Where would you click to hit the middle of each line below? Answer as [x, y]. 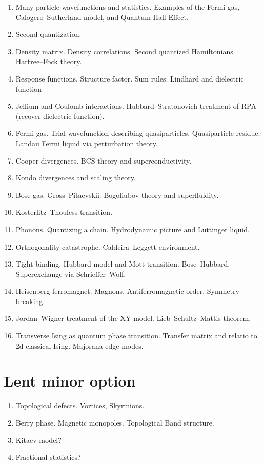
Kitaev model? [38, 440]
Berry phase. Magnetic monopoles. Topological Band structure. [115, 422]
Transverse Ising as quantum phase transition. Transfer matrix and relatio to [136, 336]
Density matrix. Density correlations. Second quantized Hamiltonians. [125, 51]
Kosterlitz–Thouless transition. [64, 212]
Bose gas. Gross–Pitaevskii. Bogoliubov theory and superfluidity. [117, 195]
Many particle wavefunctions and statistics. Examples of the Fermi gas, [128, 7]
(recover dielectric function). [60, 116]
